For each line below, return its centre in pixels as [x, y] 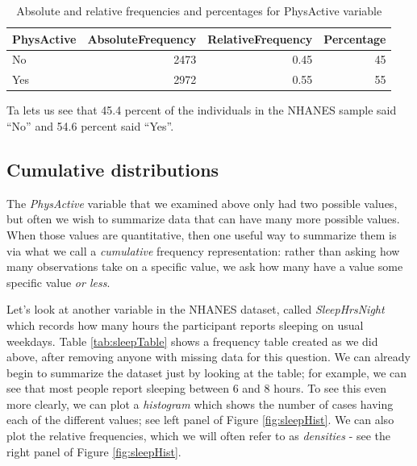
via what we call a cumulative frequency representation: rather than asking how [203, 250]
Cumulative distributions [113, 169]
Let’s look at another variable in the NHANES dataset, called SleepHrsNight [196, 309]
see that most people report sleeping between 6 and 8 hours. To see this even [197, 388]
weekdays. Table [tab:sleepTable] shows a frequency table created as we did [192, 341]
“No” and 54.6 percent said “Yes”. [90, 125]
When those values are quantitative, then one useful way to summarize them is [202, 234]
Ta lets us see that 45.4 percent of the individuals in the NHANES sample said [202, 110]
